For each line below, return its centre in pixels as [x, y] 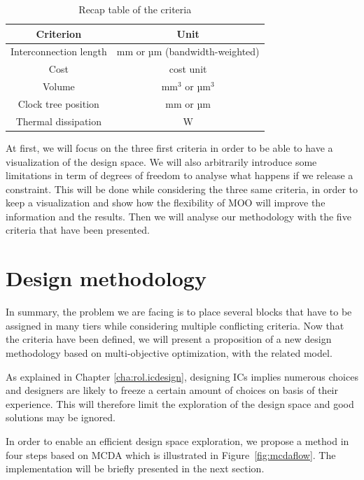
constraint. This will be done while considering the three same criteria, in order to [182, 189]
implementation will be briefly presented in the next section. [135, 468]
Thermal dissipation [59, 121]
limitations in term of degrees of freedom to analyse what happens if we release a [180, 175]
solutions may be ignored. [61, 417]
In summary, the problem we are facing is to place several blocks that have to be [179, 312]
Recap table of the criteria [135, 9]
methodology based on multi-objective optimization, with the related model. [169, 352]
